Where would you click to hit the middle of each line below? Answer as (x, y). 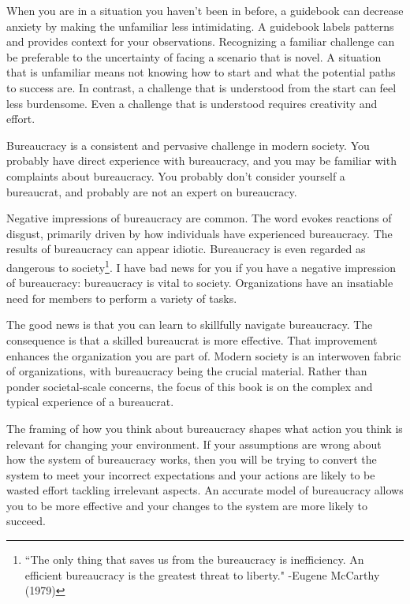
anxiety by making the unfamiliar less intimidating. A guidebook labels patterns (200, 26)
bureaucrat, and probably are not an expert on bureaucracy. (152, 191)
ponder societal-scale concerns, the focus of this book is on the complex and (190, 386)
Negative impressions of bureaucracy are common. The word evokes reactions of (199, 218)
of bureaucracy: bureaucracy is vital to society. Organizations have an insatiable (200, 283)
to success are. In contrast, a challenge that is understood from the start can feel (201, 87)
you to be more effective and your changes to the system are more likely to (187, 505)
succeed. (26, 521)
